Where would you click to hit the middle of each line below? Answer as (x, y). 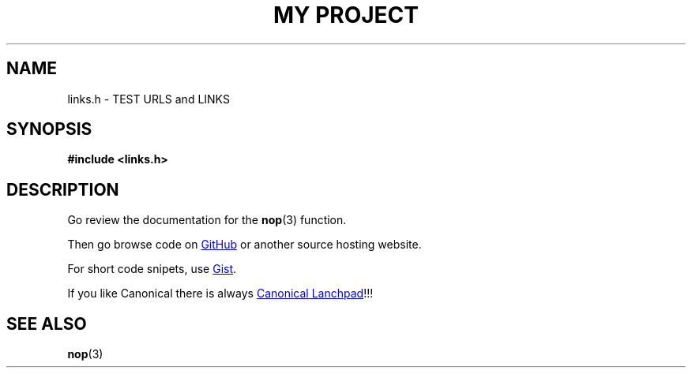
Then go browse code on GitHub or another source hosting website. (244, 245)
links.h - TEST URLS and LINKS (149, 99)
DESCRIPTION (63, 189)
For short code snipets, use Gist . (152, 269)
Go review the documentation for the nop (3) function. (207, 220)
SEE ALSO (47, 324)
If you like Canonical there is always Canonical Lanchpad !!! (220, 294)
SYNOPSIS (49, 129)
